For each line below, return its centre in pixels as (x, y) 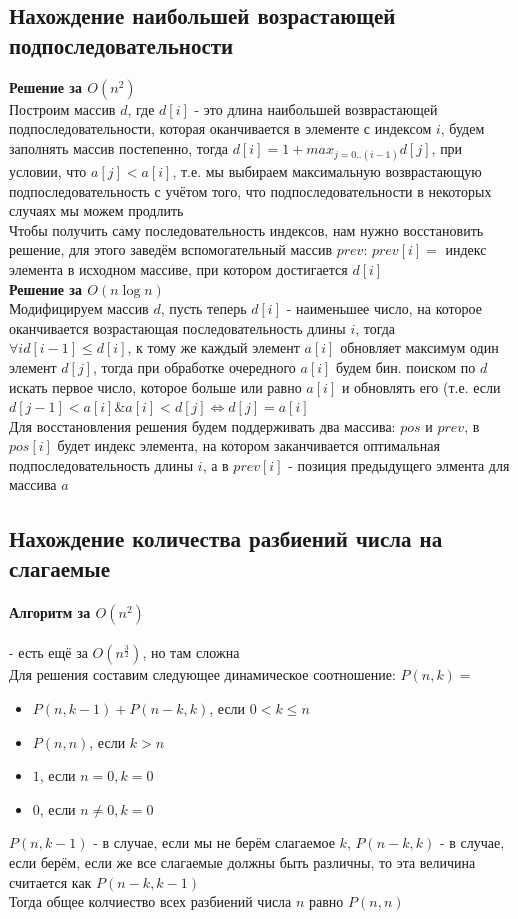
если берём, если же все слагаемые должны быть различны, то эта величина (242, 862)
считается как (50, 881)
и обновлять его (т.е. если (421, 386)
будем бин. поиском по (406, 366)
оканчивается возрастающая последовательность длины (177, 327)
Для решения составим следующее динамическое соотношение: (202, 674)
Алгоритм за (50, 611)
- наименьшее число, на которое (384, 308)
